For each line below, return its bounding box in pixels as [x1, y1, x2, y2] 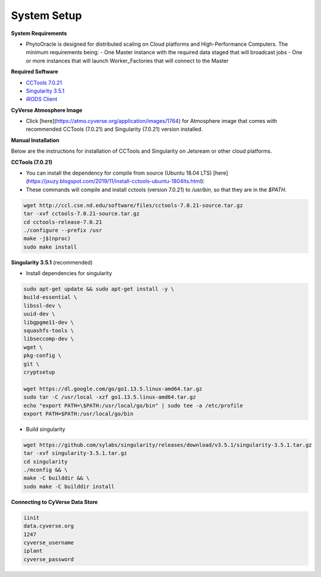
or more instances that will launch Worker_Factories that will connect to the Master [26, 57, 229, 64]
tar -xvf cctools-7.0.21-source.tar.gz [23, 210, 140, 217]
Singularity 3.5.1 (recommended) [11, 258, 93, 266]
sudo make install [23, 244, 77, 250]
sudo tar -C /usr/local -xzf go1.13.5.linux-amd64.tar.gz [23, 394, 196, 401]
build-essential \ [23, 294, 77, 301]
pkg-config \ [23, 352, 62, 359]
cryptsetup [23, 369, 55, 376]
